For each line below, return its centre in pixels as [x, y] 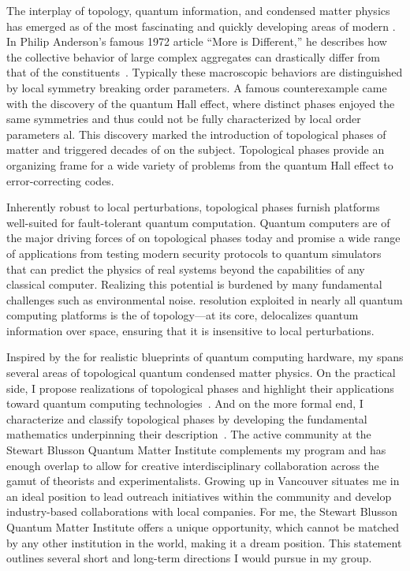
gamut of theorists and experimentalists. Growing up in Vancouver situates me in [203, 481]
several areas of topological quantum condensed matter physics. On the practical [201, 373]
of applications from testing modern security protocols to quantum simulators [194, 253]
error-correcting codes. [60, 180]
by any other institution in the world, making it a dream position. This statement [204, 542]
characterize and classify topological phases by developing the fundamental [187, 418]
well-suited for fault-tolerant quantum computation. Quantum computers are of [198, 222]
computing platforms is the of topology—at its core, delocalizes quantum [183, 315]
